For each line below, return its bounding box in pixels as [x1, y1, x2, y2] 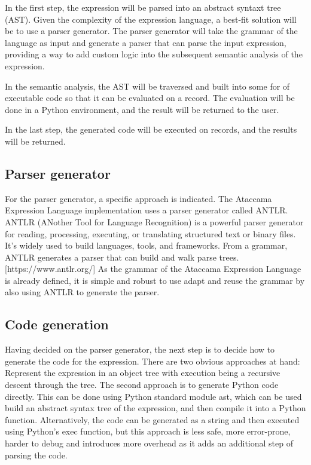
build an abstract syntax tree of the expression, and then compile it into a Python [5, 402, 306, 414]
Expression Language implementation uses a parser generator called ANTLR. [5, 204, 288, 216]
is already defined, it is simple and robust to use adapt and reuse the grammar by [5, 274, 305, 286]
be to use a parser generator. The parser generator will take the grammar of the [5, 25, 298, 37]
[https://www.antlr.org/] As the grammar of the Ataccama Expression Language [5, 262, 301, 275]
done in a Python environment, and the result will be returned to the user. [5, 103, 279, 115]
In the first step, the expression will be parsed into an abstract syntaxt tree [5, 1, 281, 13]
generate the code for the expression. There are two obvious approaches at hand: [5, 354, 300, 367]
